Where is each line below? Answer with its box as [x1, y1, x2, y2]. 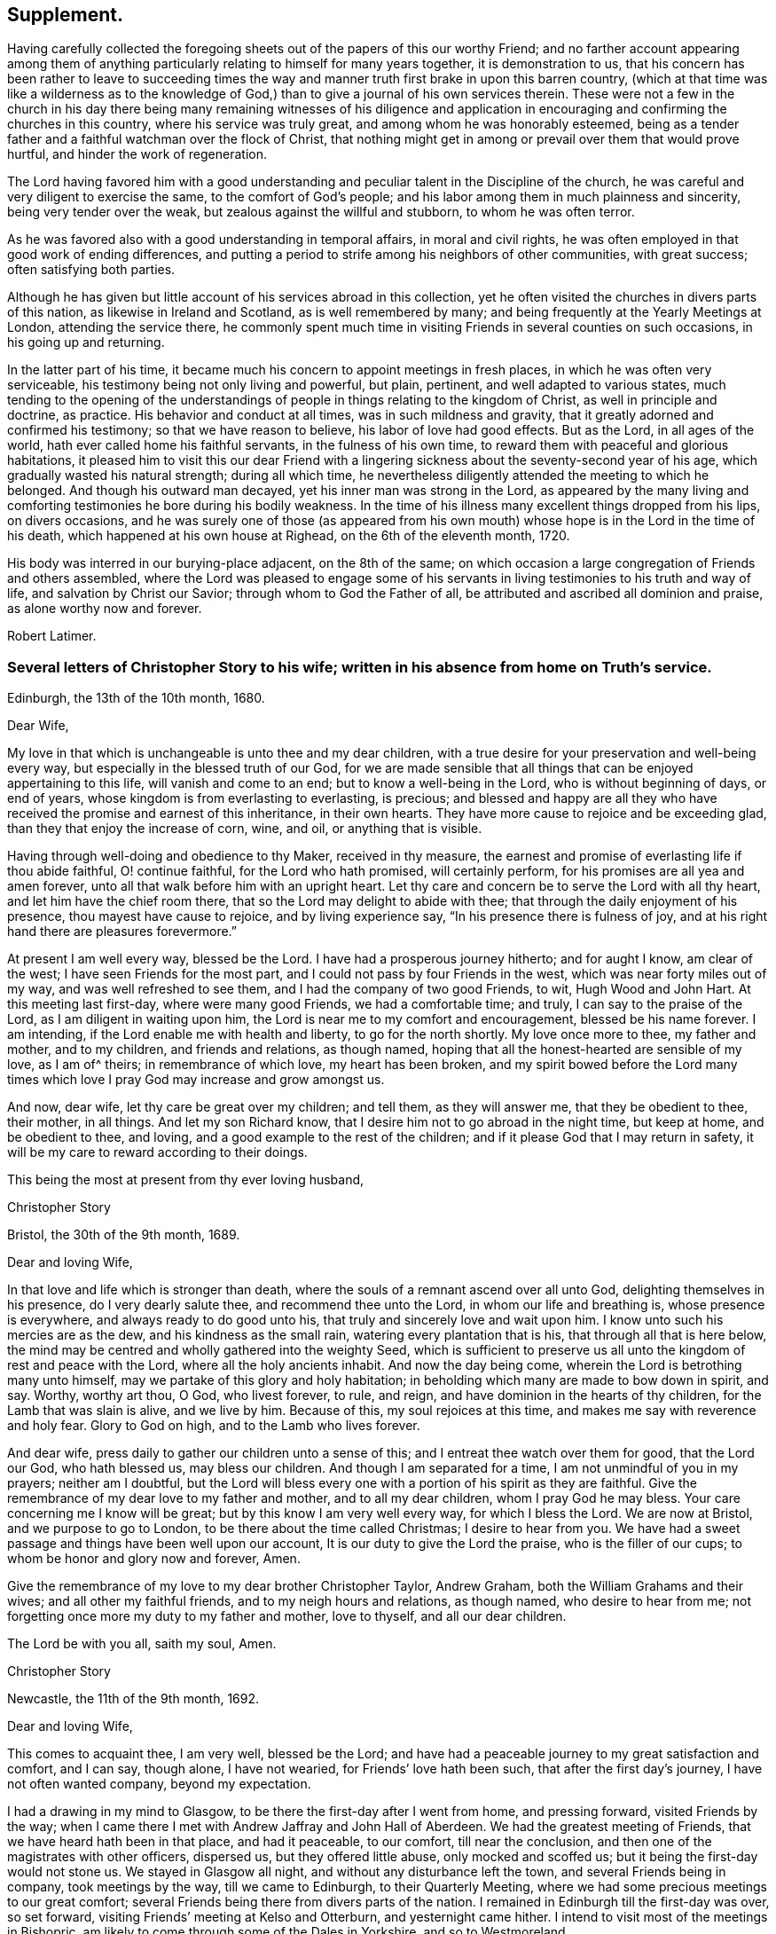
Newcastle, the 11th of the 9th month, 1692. [7, 1691, 260, 1707]
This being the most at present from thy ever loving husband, [7, 1172, 364, 1188]
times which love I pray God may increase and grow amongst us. [7, 1072, 385, 1088]
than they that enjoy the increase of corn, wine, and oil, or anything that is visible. [7, 821, 482, 837]
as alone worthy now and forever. [7, 601, 202, 617]
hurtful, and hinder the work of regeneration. [7, 146, 267, 162]
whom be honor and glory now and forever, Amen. [7, 1551, 301, 1567]
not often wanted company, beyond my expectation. [7, 1776, 311, 1792]
